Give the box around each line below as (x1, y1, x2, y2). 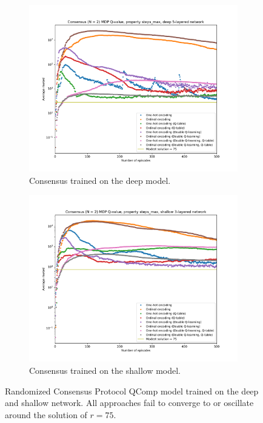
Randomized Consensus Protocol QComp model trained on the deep (5, 384, 259, 397)
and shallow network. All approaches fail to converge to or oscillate (5, 396, 254, 409)
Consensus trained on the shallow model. (29, 364, 181, 377)
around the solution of (5, 408, 87, 421)
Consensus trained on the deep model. (29, 174, 171, 186)
